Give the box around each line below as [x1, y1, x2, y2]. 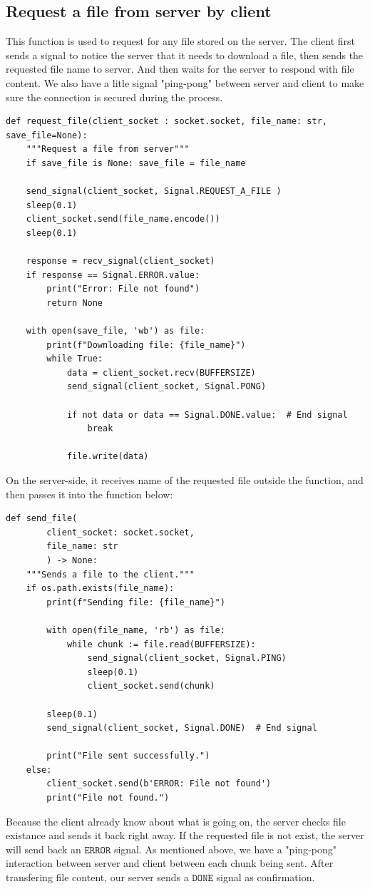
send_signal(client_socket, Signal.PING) [87, 653, 287, 664]
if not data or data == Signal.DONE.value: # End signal [66, 409, 348, 420]
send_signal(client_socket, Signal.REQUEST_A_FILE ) [26, 186, 282, 197]
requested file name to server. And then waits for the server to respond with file [6, 61, 354, 76]
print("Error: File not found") [46, 284, 200, 294]
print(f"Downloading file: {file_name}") [46, 339, 246, 350]
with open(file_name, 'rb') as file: [46, 625, 225, 635]
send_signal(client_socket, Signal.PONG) [66, 381, 267, 392]
